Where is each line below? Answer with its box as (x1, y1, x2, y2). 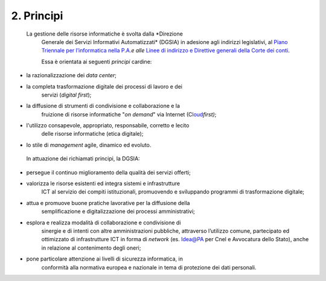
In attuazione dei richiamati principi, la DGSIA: (26, 155, 140, 162)
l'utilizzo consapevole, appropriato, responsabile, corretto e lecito (26, 122, 190, 129)
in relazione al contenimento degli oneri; (41, 244, 141, 251)
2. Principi (11, 9, 63, 22)
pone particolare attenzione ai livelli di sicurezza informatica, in (26, 255, 184, 262)
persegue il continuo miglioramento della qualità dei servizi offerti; (26, 169, 191, 176)
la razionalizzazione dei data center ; (26, 72, 117, 79)
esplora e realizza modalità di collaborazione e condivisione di (26, 219, 181, 226)
